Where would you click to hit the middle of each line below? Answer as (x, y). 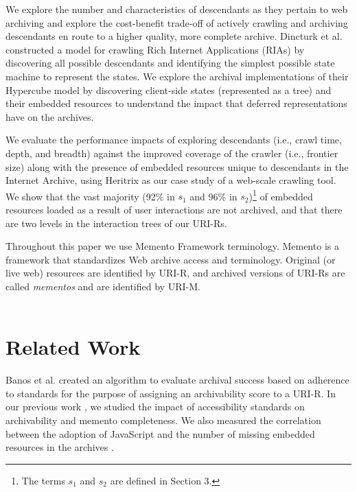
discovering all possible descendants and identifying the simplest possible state (170, 63)
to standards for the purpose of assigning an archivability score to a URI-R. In (171, 393)
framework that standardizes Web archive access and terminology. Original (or (171, 259)
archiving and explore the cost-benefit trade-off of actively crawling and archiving (177, 22)
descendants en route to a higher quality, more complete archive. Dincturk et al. (174, 36)
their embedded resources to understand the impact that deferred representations (176, 103)
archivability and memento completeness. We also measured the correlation (163, 420)
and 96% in (214, 196)
